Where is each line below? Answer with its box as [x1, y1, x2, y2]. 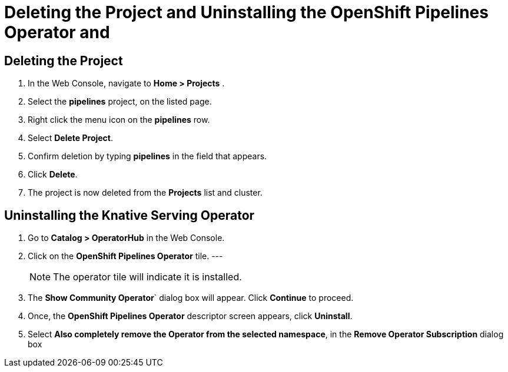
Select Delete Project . [28, 133, 114, 143]
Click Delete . [28, 169, 78, 180]
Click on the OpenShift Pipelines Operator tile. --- [28, 251, 223, 262]
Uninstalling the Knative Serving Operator [4, 207, 255, 223]
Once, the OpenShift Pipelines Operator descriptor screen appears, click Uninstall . [28, 311, 353, 321]
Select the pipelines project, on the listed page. [28, 96, 212, 107]
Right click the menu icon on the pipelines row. [28, 115, 210, 125]
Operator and [4, 22, 110, 42]
